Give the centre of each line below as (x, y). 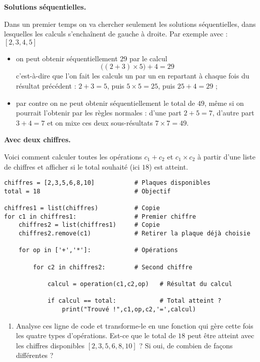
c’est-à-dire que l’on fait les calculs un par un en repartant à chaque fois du (133, 76)
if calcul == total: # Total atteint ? (134, 301)
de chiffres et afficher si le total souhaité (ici (72, 166)
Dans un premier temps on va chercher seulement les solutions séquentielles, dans (130, 24)
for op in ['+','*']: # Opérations (98, 250)
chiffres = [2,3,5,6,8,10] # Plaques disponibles (107, 183)
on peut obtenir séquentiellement (67, 58)
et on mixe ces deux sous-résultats (100, 122)
